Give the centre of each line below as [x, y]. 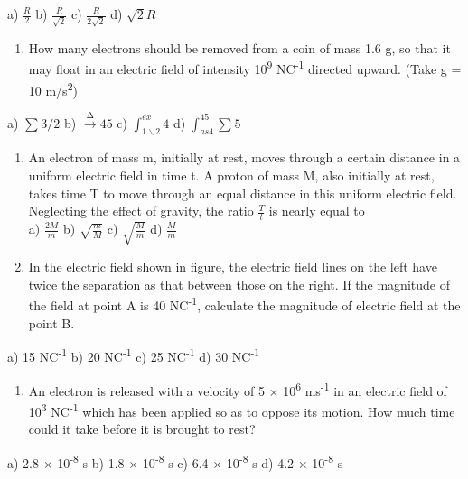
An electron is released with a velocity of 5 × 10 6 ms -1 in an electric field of [238, 389]
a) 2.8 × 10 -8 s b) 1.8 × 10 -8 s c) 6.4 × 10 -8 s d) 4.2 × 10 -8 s [175, 461]
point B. [51, 322]
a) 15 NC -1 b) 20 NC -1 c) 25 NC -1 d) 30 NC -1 [134, 355]
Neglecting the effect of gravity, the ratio [141, 211]
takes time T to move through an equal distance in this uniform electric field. [243, 193]
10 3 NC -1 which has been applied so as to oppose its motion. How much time [242, 410]
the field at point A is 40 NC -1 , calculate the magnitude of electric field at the [244, 304]
